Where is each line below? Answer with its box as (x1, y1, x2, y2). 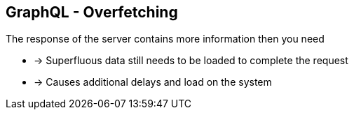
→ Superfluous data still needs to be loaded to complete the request (34, 54, 348, 67)
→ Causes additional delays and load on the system (34, 76, 272, 89)
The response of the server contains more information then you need (6, 33, 325, 45)
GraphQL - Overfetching (6, 3, 178, 21)
